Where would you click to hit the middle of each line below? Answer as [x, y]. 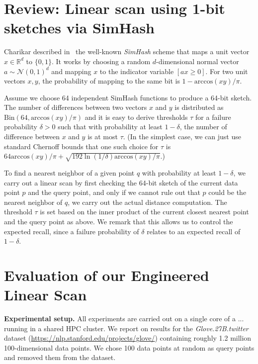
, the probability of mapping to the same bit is [109, 81]
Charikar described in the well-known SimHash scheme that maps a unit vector [127, 51]
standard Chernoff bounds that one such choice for [81, 146]
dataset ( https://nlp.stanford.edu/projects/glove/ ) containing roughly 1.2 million [128, 338]
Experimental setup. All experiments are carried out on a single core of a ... [124, 318]
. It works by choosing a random [101, 61]
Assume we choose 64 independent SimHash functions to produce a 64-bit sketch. [128, 97]
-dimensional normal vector [198, 61]
